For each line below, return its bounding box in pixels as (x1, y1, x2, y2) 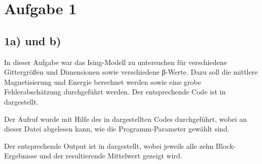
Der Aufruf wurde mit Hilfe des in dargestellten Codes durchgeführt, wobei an (4, 113, 247, 124)
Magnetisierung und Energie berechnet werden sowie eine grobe (4, 76, 201, 87)
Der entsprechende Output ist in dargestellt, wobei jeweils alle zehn (4, 140, 214, 151)
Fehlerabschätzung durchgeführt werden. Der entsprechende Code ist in (4, 86, 226, 97)
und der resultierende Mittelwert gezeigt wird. (39, 150, 182, 161)
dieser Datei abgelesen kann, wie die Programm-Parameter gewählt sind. (4, 123, 230, 134)
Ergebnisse (4, 150, 37, 161)
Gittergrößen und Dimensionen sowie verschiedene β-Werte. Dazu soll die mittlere (4, 67, 258, 77)
